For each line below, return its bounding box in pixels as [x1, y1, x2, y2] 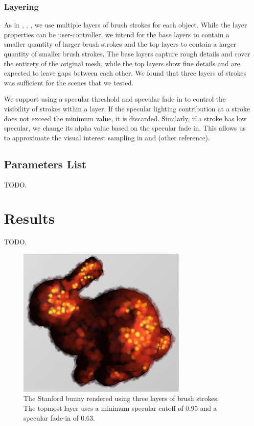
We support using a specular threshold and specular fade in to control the [4, 94, 226, 104]
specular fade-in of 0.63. [23, 412, 95, 423]
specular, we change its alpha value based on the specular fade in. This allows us [4, 123, 246, 133]
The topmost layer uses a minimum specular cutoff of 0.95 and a [23, 403, 217, 413]
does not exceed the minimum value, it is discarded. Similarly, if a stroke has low [4, 113, 247, 123]
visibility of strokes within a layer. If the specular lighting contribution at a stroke [4, 103, 250, 113]
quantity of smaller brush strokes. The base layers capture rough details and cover [4, 49, 250, 58]
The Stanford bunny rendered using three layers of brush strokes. [23, 393, 219, 403]
